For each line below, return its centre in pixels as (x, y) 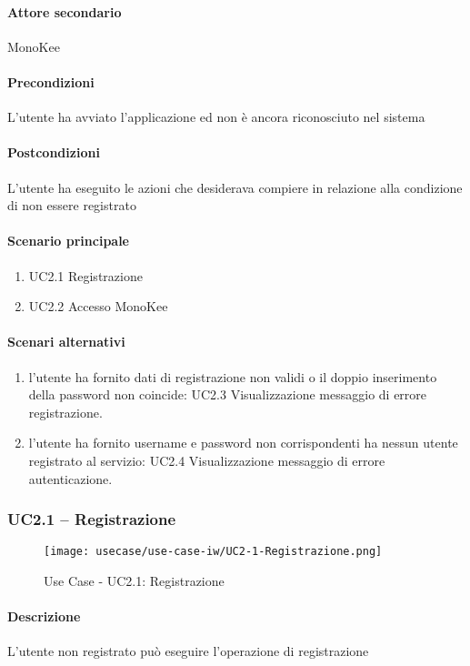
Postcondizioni (54, 152)
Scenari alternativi (66, 342)
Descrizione (44, 616)
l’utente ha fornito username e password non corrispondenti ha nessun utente (243, 443)
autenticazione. (70, 478)
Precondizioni (51, 81)
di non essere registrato (72, 205)
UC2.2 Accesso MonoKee (98, 306)
